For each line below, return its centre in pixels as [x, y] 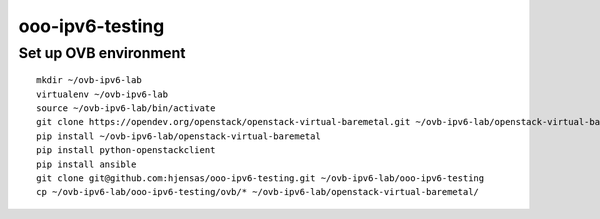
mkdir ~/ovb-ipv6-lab [89, 80]
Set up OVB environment [102, 53]
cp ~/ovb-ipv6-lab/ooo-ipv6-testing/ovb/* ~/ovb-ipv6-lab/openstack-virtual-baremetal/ [258, 192]
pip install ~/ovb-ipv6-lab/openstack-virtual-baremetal [179, 136]
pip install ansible [86, 164]
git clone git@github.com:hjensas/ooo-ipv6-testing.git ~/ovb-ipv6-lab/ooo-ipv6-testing [260, 178]
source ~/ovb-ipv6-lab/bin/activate [126, 108]
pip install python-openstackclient [126, 150]
